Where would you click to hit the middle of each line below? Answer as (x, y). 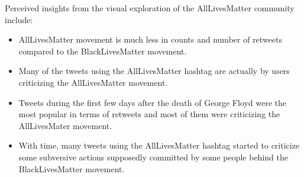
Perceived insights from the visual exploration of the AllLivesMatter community (150, 8)
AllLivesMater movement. (65, 125)
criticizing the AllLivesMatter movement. (93, 82)
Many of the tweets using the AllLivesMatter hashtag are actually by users (154, 71)
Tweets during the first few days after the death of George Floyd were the (152, 102)
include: (19, 19)
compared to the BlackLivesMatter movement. (103, 51)
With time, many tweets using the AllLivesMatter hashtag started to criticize (159, 145)
